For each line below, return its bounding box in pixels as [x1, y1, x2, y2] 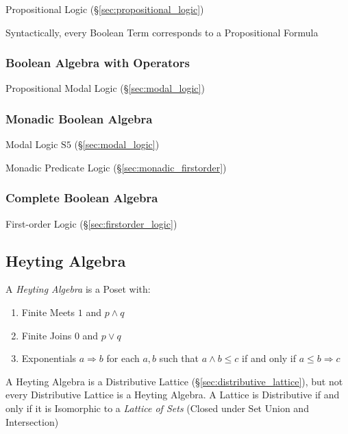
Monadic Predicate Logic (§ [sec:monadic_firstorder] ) [5, 160, 227, 174]
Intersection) [5, 414, 59, 429]
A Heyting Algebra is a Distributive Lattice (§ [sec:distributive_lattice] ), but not [5, 374, 343, 388]
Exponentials [21, 351, 77, 365]
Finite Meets [21, 305, 75, 320]
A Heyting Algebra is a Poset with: [5, 282, 151, 296]
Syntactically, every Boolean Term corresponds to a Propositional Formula [5, 25, 319, 39]
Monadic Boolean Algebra [5, 110, 153, 127]
